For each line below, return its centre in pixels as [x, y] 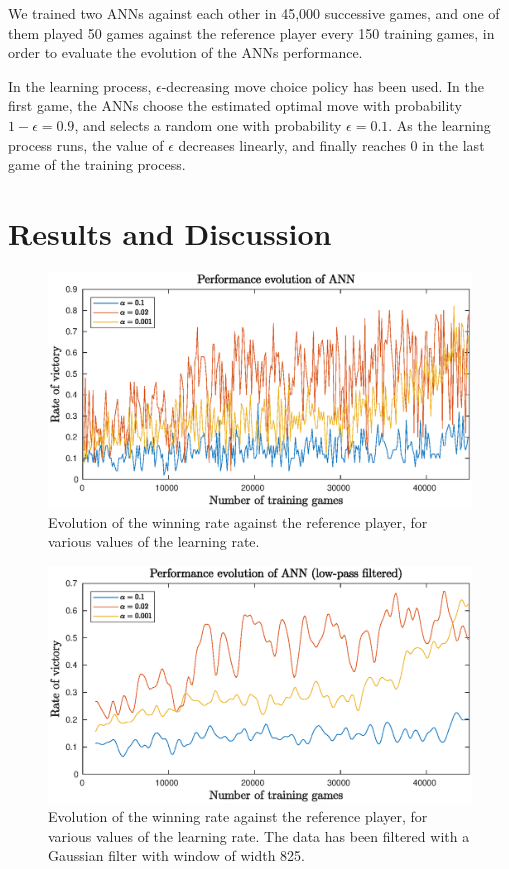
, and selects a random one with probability [208, 124]
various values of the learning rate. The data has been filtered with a [259, 835]
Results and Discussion [170, 232]
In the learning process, [80, 85]
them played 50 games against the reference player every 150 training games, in [251, 32]
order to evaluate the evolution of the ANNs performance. [185, 52]
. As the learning [439, 124]
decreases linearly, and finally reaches [292, 144]
